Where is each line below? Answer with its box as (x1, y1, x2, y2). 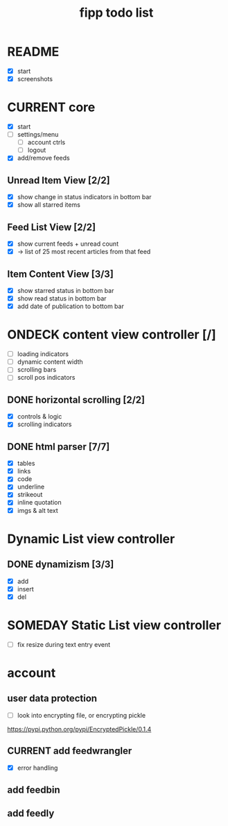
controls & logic (17, 412, 62, 421)
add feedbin (7, 784, 60, 796)
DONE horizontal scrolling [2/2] (7, 394, 146, 405)
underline (17, 482, 45, 491)
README (7, 44, 60, 60)
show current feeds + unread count (17, 239, 119, 248)
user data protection (7, 693, 98, 705)
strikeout (17, 491, 43, 499)
